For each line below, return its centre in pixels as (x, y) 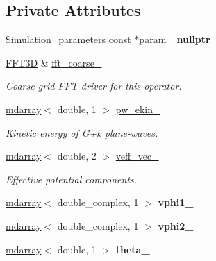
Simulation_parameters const (68, 39)
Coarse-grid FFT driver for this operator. (94, 86)
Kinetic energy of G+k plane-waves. (82, 132)
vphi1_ (176, 202)
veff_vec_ (137, 156)
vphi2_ (176, 225)
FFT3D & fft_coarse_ (54, 62)
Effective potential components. (72, 179)
